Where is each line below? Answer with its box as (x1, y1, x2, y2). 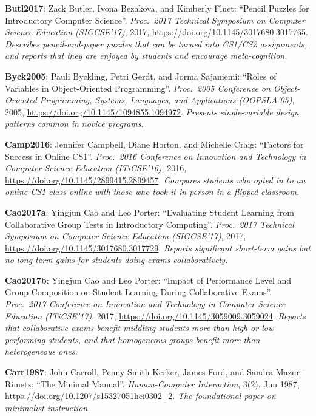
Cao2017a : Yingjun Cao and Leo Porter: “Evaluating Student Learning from (5, 205, 294, 218)
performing (5, 333, 45, 346)
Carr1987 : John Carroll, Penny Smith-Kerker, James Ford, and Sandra (5, 366, 274, 378)
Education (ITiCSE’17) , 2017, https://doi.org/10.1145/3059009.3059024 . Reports (5, 309, 306, 322)
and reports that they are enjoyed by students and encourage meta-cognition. (5, 49, 287, 62)
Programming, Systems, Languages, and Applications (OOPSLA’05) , (39, 94, 295, 106)
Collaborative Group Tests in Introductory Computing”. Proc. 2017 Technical (5, 217, 294, 230)
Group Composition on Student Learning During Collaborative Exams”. (5, 285, 272, 298)
